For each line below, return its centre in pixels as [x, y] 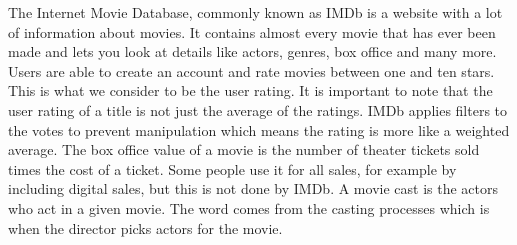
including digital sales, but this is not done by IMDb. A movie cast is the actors [253, 188]
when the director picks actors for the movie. [145, 227]
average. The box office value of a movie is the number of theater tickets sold [244, 149]
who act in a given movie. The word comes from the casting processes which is [249, 207]
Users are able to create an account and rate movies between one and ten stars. [251, 70]
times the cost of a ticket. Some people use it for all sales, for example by [232, 168]
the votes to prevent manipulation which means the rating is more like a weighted [259, 129]
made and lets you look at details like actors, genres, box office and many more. [252, 51]
